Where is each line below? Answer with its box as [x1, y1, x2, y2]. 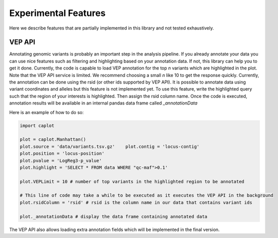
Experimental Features [9, 7, 106, 18]
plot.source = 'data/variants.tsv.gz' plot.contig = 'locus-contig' [20, 143, 200, 149]
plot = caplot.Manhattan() [20, 136, 86, 142]
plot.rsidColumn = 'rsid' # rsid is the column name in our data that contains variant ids [20, 199, 252, 205]
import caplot [20, 122, 55, 128]
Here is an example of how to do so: [9, 109, 84, 115]
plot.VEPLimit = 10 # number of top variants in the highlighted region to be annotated [20, 178, 245, 184]
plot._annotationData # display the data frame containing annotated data [20, 213, 208, 219]
